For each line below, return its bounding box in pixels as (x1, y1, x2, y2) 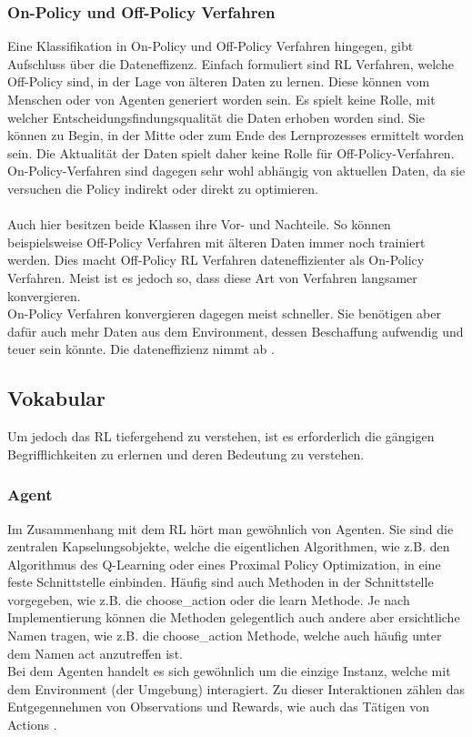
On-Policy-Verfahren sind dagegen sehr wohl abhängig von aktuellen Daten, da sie (7, 161, 466, 180)
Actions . (7, 715, 57, 734)
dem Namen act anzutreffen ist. (7, 643, 183, 662)
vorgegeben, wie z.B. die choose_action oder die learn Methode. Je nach (7, 590, 410, 609)
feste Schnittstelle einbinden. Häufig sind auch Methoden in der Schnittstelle (7, 572, 434, 591)
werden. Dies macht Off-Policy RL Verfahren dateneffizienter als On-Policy (7, 250, 425, 269)
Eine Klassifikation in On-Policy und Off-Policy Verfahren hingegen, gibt (7, 36, 414, 56)
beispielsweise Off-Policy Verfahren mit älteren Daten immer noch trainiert (7, 232, 426, 251)
